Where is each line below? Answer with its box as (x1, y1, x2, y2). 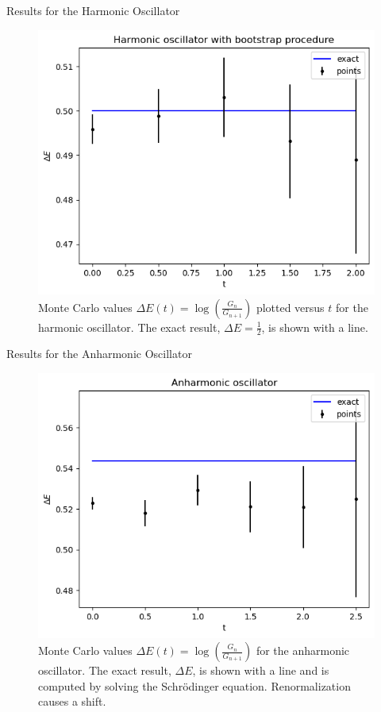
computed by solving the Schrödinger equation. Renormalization (38, 677, 351, 694)
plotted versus (256, 298, 325, 315)
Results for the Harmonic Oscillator (6, 2, 180, 18)
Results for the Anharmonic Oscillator (6, 345, 192, 362)
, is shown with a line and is (192, 662, 329, 679)
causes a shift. (38, 693, 106, 710)
